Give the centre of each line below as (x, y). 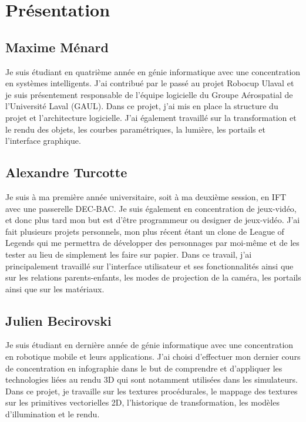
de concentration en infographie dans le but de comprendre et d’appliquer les (144, 368)
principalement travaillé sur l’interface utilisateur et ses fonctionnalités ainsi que (149, 266)
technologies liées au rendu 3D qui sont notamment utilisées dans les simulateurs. (152, 379)
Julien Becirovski (58, 320)
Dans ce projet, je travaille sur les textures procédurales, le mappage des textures (152, 391)
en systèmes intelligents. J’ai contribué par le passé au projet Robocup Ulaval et (150, 83)
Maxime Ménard (57, 47)
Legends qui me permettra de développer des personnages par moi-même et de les (152, 243)
